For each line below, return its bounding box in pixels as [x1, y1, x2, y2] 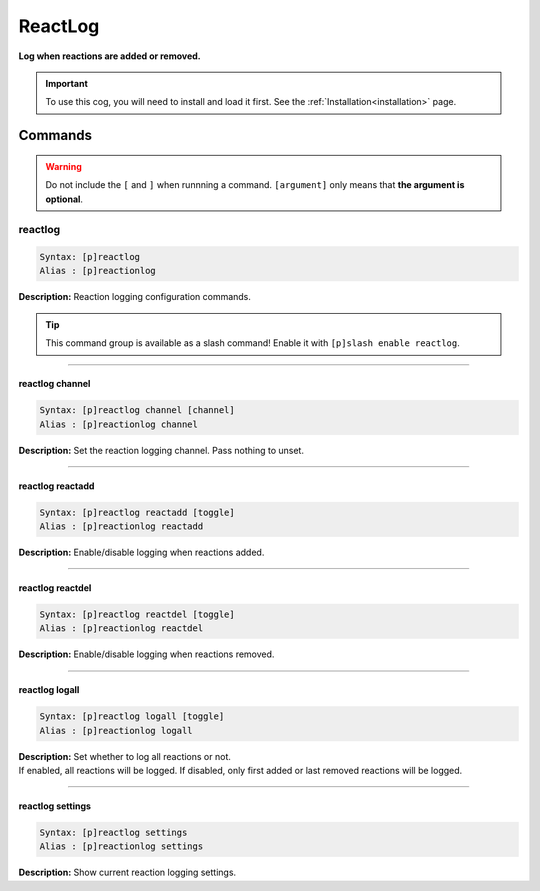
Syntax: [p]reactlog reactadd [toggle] [39, 506, 235, 518]
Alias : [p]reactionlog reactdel [39, 623, 204, 634]
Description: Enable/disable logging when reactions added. [18, 546, 265, 558]
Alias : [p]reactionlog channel [39, 418, 199, 430]
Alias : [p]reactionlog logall [39, 725, 194, 736]
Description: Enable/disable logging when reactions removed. [18, 648, 275, 660]
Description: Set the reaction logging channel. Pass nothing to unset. [18, 444, 305, 456]
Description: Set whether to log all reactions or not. [18, 750, 232, 762]
